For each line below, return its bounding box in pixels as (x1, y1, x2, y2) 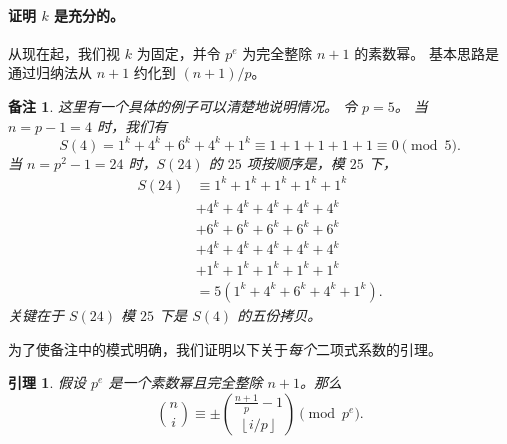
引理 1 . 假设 (8, 372, 86, 393)
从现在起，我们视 (8, 42, 120, 63)
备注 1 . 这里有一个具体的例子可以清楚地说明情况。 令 (8, 95, 357, 116)
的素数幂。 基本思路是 (354, 42, 499, 63)
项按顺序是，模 (246, 152, 345, 173)
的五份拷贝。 (237, 304, 322, 325)
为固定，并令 (136, 42, 221, 63)
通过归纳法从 (8, 62, 92, 83)
